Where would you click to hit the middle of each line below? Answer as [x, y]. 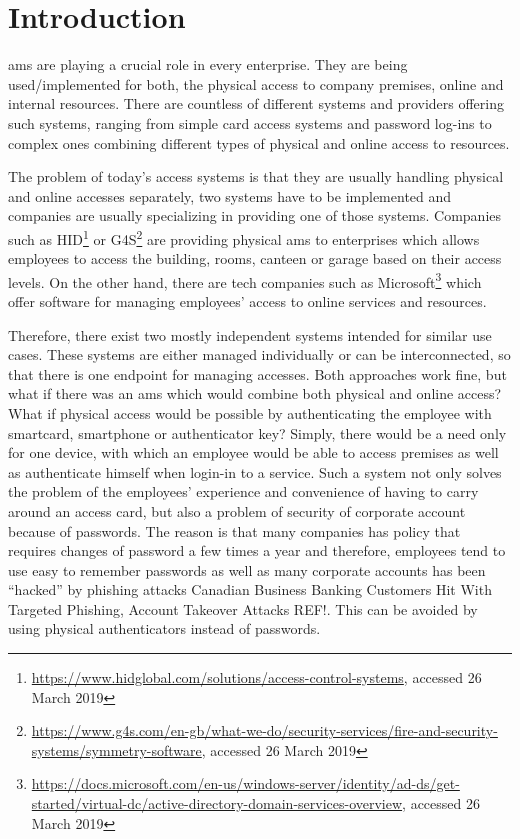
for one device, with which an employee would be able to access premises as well [253, 452]
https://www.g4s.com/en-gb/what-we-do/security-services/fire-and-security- [264, 730]
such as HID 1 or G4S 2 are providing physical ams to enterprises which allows [244, 237]
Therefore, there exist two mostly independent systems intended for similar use [250, 334]
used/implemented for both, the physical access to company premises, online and [256, 83]
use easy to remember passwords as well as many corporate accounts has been [247, 569]
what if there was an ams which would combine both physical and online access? [255, 393]
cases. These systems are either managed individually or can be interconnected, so [259, 354]
